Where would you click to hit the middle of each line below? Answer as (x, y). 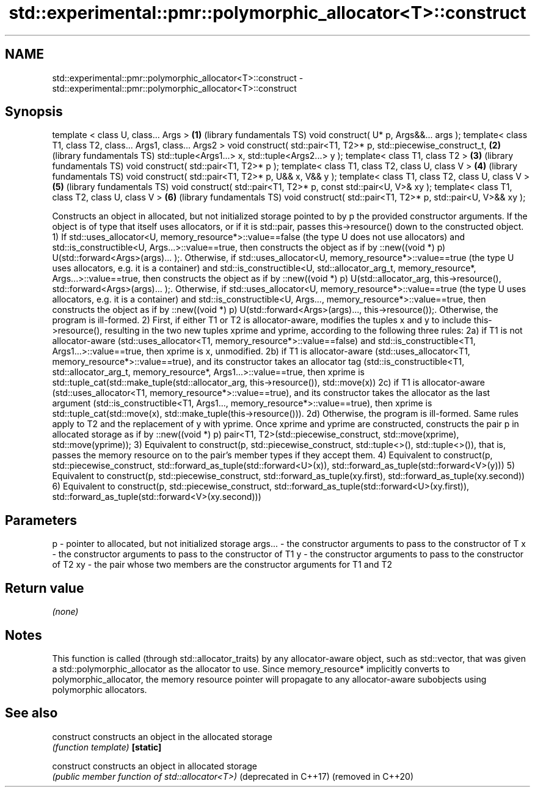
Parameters (41, 520)
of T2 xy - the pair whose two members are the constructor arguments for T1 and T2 (222, 565)
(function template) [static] (107, 747)
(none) (65, 612)
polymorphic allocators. (100, 689)
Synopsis (34, 112)
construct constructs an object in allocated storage (155, 766)
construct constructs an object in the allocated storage (162, 736)
